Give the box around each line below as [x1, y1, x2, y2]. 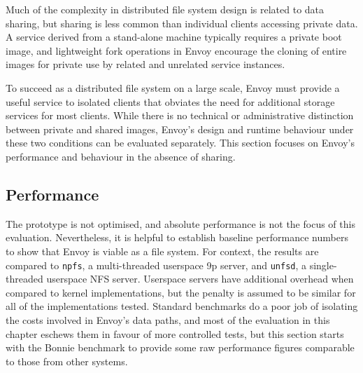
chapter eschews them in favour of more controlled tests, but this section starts [6, 326, 344, 341]
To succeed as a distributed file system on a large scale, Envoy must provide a [6, 80, 340, 95]
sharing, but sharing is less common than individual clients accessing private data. [6, 15, 358, 30]
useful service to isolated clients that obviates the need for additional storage [6, 94, 335, 109]
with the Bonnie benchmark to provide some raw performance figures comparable [6, 340, 355, 355]
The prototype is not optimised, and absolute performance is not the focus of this [6, 216, 355, 231]
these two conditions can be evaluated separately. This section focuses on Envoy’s [6, 135, 355, 150]
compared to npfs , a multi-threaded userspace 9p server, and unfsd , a [6, 257, 307, 272]
